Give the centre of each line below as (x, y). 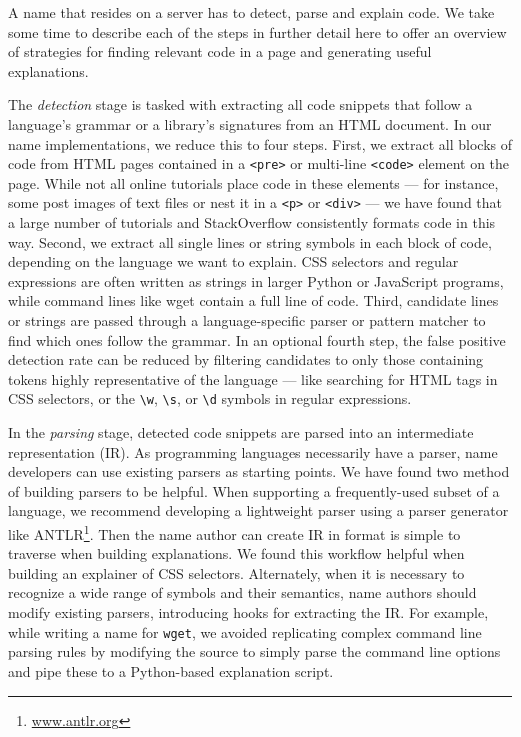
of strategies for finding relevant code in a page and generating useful (220, 51)
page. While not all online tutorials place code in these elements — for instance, (253, 182)
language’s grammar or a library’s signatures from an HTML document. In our (250, 123)
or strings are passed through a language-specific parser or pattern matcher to (247, 320)
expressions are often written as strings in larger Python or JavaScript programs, (256, 280)
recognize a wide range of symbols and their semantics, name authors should (242, 592)
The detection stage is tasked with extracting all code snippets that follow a (240, 104)
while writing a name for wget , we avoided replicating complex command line (245, 631)
